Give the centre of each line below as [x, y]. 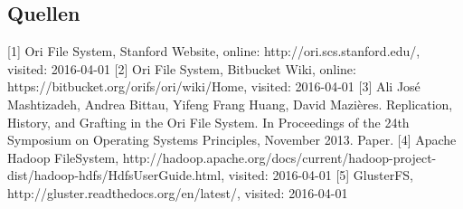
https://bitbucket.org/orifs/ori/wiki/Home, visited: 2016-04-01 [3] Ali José [214, 86]
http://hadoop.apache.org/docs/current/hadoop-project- [279, 157]
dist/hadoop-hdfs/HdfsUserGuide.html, [116, 175]
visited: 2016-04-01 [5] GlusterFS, [321, 175]
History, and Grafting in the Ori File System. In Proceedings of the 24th [208, 122]
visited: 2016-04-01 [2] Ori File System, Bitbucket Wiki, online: [182, 68]
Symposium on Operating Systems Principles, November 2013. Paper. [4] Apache [232, 140]
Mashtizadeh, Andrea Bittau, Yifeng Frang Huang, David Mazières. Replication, [230, 104]
